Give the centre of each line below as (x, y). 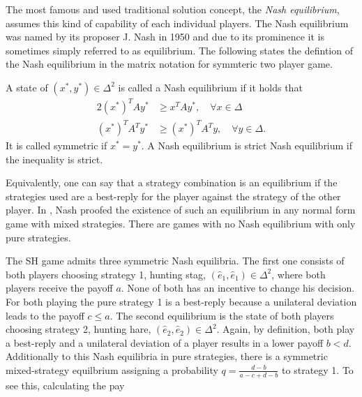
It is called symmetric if (56, 145)
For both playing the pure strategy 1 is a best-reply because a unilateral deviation (181, 301)
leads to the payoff (45, 315)
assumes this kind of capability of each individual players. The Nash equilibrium (177, 23)
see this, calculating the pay (65, 385)
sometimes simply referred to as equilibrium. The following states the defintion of (179, 50)
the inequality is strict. (54, 159)
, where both (299, 274)
